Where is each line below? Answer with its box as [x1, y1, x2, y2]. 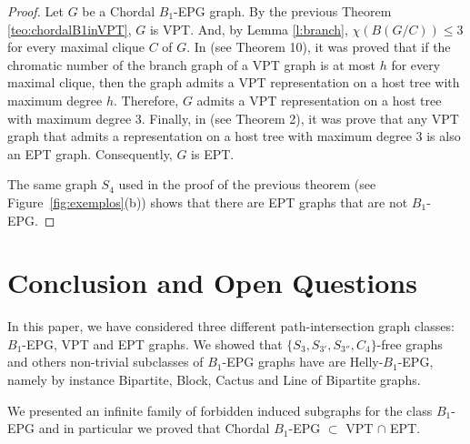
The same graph [7, 175, 97, 194]
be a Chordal [82, 2, 155, 20]
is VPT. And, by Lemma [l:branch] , [149, 19, 348, 38]
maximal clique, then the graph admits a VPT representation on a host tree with [7, 73, 460, 92]
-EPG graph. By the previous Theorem [174, 2, 392, 20]
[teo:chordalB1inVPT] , [7, 19, 132, 38]
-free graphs [376, 334, 443, 353]
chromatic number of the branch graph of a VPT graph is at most [7, 55, 375, 74]
